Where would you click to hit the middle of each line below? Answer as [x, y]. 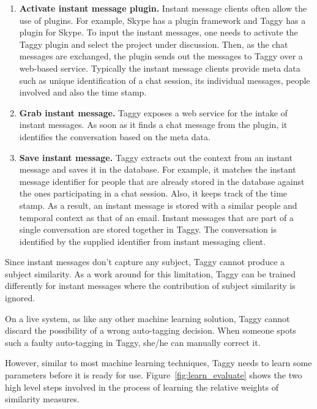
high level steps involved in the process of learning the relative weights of [142, 387]
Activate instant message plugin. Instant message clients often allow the [163, 8]
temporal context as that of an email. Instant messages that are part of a [156, 217]
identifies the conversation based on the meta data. [115, 136]
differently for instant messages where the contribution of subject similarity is [150, 286]
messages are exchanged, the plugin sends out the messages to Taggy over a [161, 56]
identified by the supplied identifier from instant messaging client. [142, 241]
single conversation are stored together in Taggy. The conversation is [148, 229]
